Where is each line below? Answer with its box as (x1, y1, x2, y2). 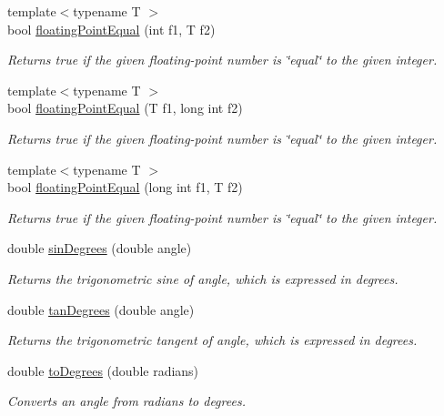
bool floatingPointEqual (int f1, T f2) (7, 19, 216, 38)
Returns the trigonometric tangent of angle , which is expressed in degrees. (7, 330, 418, 350)
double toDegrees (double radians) (7, 360, 199, 380)
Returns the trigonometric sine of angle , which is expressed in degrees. (7, 269, 399, 288)
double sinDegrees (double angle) (7, 238, 192, 258)
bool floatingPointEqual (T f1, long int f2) (7, 98, 243, 117)
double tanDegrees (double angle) (7, 299, 195, 319)
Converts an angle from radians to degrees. (7, 391, 246, 411)
